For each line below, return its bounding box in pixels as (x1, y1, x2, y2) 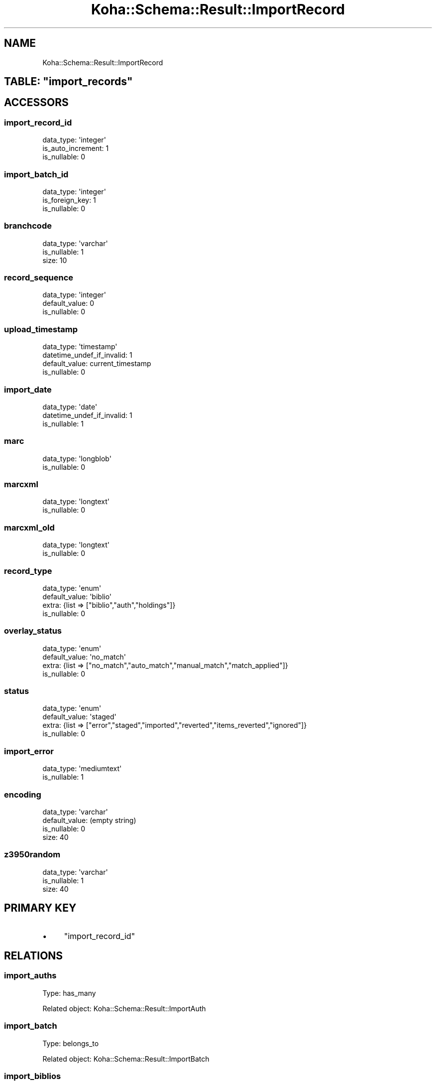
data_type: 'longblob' (42, 454, 111, 463)
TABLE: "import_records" (4, 75, 133, 88)
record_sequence (4, 272, 74, 283)
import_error (4, 746, 54, 756)
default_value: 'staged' (42, 712, 116, 721)
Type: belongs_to (42, 1039, 99, 1048)
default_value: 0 (42, 299, 94, 308)
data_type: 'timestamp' (42, 342, 117, 351)
